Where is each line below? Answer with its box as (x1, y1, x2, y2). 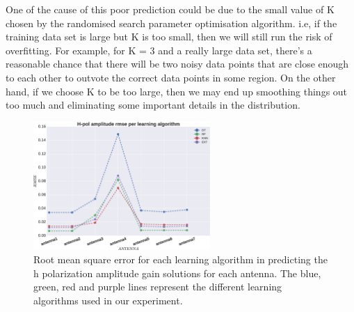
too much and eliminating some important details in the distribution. (6, 97, 300, 112)
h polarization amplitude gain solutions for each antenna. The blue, (33, 265, 321, 280)
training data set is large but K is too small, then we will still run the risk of (6, 29, 332, 44)
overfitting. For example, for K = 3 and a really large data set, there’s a (6, 42, 312, 57)
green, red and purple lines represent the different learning (33, 279, 282, 294)
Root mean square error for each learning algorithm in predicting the (33, 252, 328, 267)
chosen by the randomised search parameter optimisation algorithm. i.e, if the (6, 15, 337, 30)
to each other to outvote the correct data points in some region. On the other (6, 70, 336, 84)
